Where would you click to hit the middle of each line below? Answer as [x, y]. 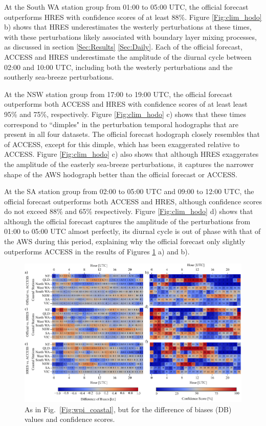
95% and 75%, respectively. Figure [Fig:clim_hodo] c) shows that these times [125, 114]
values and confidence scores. [70, 419]
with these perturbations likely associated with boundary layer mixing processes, [130, 37]
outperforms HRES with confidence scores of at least [87, 17]
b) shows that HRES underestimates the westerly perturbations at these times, [128, 27]
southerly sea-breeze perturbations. [59, 77]
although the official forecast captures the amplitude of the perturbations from [127, 221]
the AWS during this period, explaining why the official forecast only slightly [125, 241]
